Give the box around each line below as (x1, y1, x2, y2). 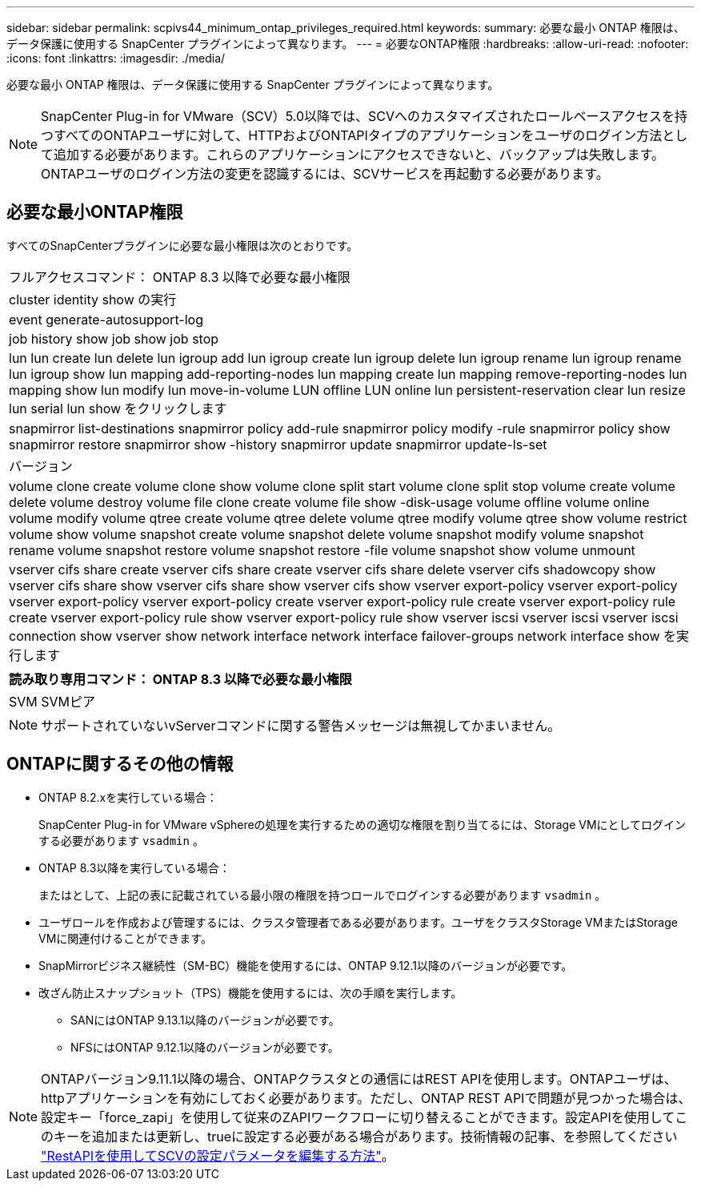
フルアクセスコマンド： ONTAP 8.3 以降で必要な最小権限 (9, 268, 350, 285)
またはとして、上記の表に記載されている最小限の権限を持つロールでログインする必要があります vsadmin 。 (38, 887, 607, 902)
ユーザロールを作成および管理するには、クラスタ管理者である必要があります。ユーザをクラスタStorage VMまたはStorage (38, 915, 678, 929)
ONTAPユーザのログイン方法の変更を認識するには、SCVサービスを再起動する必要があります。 (41, 166, 609, 182)
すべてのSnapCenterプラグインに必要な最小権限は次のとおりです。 (6, 238, 359, 252)
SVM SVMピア (9, 693, 96, 710)
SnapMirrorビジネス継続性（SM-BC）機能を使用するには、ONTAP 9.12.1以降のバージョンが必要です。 (38, 958, 573, 972)
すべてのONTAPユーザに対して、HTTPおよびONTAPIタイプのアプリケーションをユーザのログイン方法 (54, 127, 663, 143)
